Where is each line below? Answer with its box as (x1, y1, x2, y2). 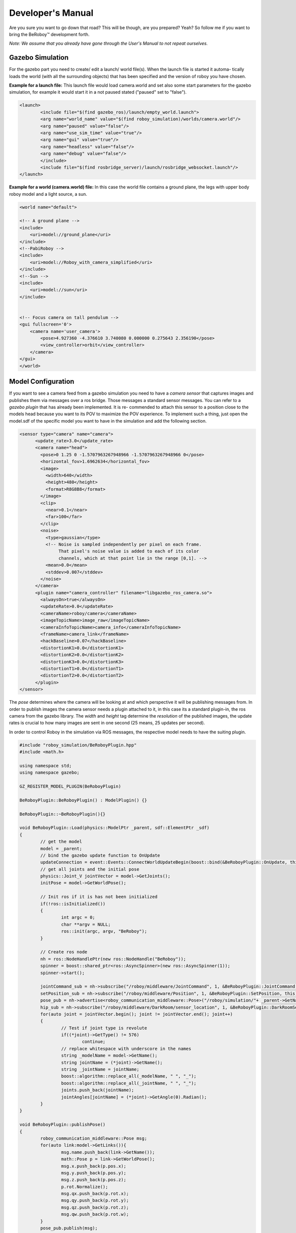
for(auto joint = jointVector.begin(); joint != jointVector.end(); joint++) (40, 1011, 233, 1017)
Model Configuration (9, 377, 74, 386)
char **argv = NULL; (61, 921, 111, 927)
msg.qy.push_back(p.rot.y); (61, 1197, 129, 1203)
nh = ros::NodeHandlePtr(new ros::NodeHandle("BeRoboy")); (40, 956, 186, 962)
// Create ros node (40, 949, 87, 955)
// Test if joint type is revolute (61, 1025, 148, 1031)
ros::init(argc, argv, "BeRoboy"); (61, 929, 148, 934)
